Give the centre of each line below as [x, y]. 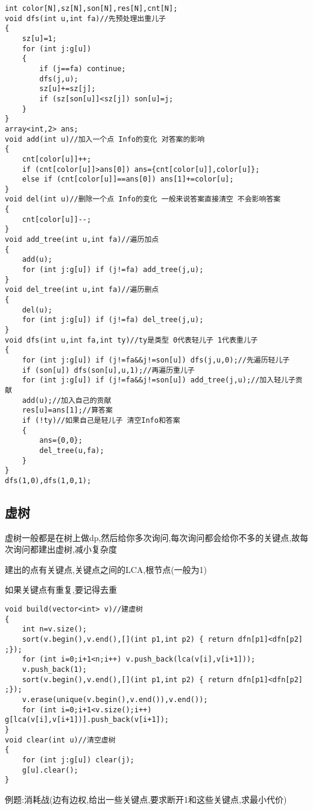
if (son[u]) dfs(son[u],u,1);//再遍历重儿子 [108, 370]
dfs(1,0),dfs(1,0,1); [48, 480]
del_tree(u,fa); [72, 450]
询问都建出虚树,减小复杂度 [65, 549]
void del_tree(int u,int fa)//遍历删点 [82, 290]
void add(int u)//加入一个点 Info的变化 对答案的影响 [105, 139]
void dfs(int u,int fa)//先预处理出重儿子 [85, 18]
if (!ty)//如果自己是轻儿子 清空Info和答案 [101, 420]
